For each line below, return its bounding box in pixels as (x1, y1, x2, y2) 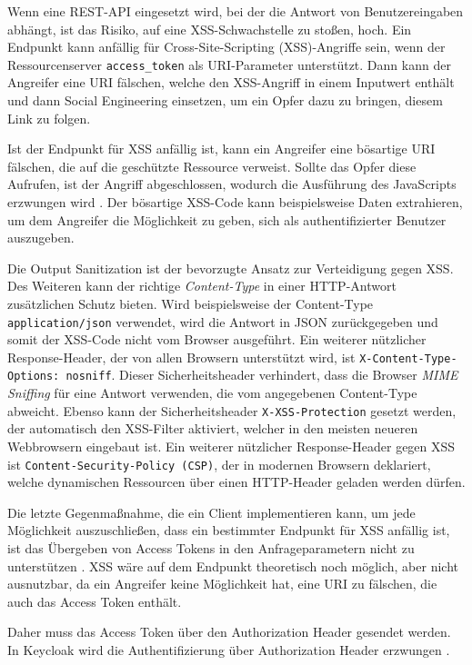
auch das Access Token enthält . (7, 591, 182, 610)
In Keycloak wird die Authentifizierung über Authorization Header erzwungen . (7, 640, 450, 659)
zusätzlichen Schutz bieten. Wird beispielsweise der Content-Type (7, 293, 374, 313)
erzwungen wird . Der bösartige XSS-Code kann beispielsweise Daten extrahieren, (7, 193, 463, 211)
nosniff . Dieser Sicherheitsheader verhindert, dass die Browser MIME (65, 365, 458, 384)
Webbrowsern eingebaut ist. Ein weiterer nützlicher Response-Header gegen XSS (7, 436, 456, 455)
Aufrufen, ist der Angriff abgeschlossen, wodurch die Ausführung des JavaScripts (7, 174, 457, 194)
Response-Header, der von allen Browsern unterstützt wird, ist (7, 347, 356, 366)
